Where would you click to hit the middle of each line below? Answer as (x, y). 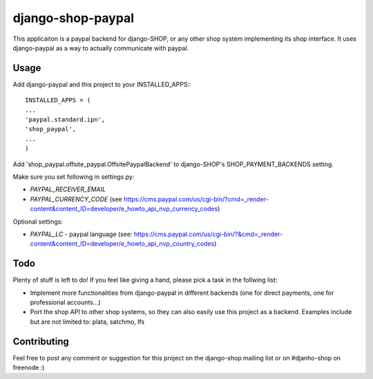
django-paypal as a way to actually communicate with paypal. (101, 48)
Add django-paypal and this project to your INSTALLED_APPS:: (102, 84)
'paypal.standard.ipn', (65, 120)
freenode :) (29, 368)
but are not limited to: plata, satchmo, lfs (87, 322)
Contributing (41, 341)
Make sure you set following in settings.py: (74, 177)
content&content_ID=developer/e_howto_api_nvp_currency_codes (124, 209)
